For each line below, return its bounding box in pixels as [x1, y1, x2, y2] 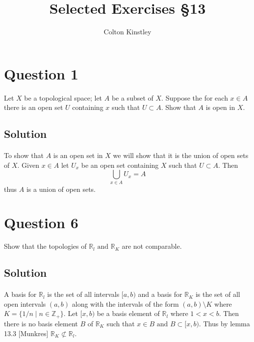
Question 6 [4, 212, 78, 233]
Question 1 [4, 63, 78, 83]
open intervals [4, 298, 46, 309]
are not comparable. [122, 241, 182, 251]
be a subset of [111, 92, 153, 103]
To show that [4, 150, 44, 160]
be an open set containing [81, 159, 159, 170]
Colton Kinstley [103, 26, 152, 37]
